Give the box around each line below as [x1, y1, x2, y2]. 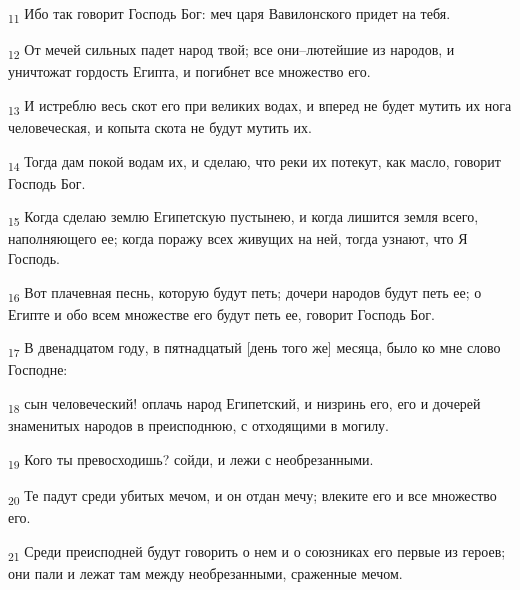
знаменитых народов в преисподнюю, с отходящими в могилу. [8, 415, 390, 436]
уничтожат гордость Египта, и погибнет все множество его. [8, 61, 371, 82]
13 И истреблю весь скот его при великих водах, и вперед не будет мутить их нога [8, 94, 512, 118]
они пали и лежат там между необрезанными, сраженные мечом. [8, 562, 403, 583]
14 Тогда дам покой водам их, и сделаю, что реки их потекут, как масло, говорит [8, 150, 501, 174]
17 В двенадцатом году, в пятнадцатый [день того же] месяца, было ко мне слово [8, 337, 501, 361]
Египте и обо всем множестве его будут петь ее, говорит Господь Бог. [8, 303, 435, 324]
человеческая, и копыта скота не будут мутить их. [8, 116, 312, 137]
